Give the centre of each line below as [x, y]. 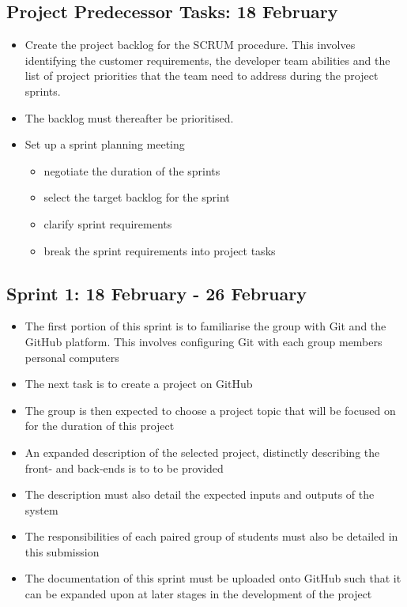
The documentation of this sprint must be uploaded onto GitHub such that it [213, 578]
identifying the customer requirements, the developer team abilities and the [207, 60]
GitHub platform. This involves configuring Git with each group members [203, 341]
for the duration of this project [100, 426]
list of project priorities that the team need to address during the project [202, 75]
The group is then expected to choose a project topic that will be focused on [210, 410]
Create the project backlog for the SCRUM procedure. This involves [190, 45]
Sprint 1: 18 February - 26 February [156, 293]
